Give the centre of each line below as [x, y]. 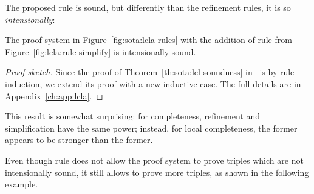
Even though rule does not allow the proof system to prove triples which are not [154, 160]
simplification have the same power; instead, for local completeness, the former [151, 128]
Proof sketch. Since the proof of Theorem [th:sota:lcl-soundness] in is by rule [150, 72]
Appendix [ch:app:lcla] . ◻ [54, 95]
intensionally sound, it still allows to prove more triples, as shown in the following [157, 172]
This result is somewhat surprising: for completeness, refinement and [133, 116]
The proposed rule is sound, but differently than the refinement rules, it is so [148, 7]
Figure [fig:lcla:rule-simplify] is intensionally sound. [101, 51]
